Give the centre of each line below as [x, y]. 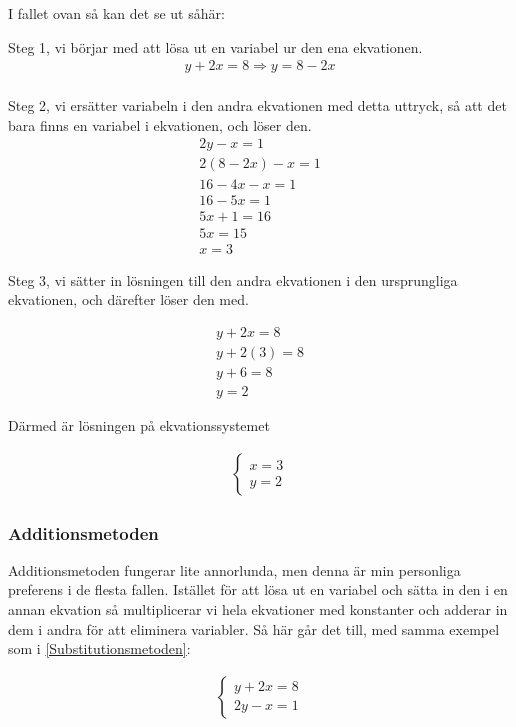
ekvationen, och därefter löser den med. [128, 299]
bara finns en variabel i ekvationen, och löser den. [160, 124]
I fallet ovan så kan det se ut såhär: [116, 13]
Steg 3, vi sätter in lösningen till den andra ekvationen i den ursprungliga [233, 279]
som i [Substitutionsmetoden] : [99, 648]
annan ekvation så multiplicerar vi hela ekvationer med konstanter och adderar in [258, 609]
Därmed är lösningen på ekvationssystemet [139, 424]
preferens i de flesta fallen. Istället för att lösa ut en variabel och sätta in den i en [258, 589]
